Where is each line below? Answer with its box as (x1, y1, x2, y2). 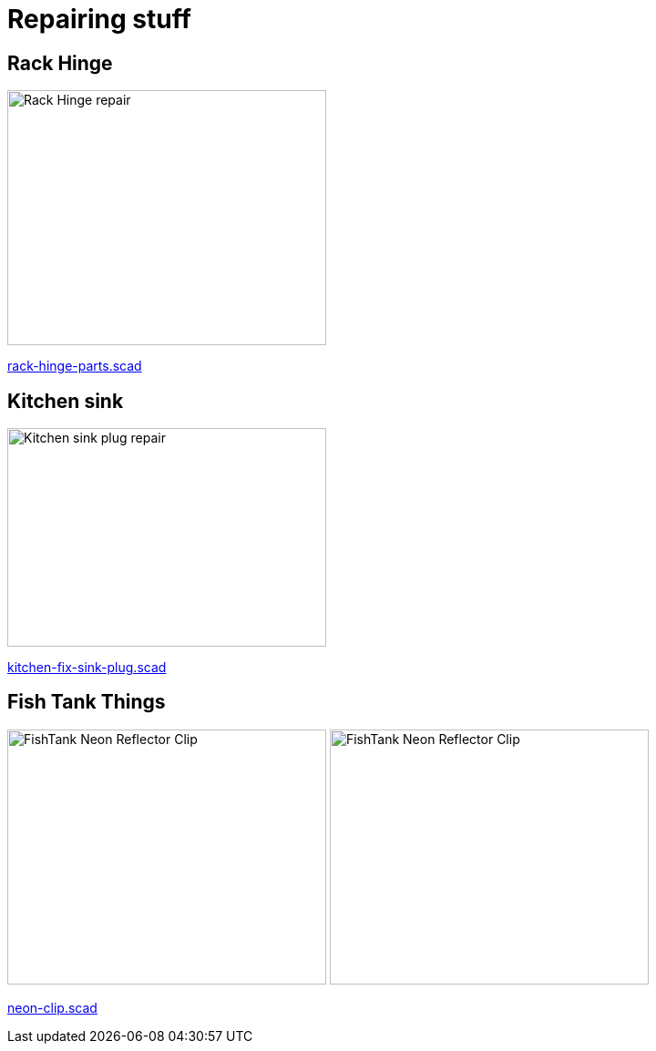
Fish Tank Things (7, 690, 166, 714)
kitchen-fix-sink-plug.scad (7, 659, 167, 676)
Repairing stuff (7, 4, 191, 35)
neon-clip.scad (7, 999, 97, 1015)
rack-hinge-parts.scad (7, 358, 142, 374)
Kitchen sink (7, 389, 124, 413)
